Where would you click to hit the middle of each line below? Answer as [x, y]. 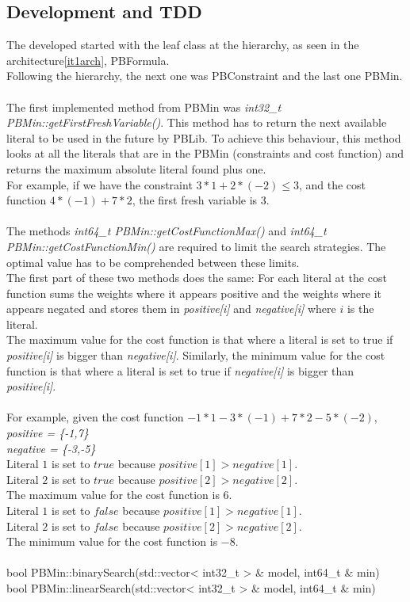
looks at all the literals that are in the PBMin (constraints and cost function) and [205, 153]
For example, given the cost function [95, 417]
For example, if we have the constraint [100, 184]
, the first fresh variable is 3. [201, 200]
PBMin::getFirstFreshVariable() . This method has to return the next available [197, 122]
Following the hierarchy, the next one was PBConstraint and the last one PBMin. [205, 76]
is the [360, 309]
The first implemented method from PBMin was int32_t [144, 107]
